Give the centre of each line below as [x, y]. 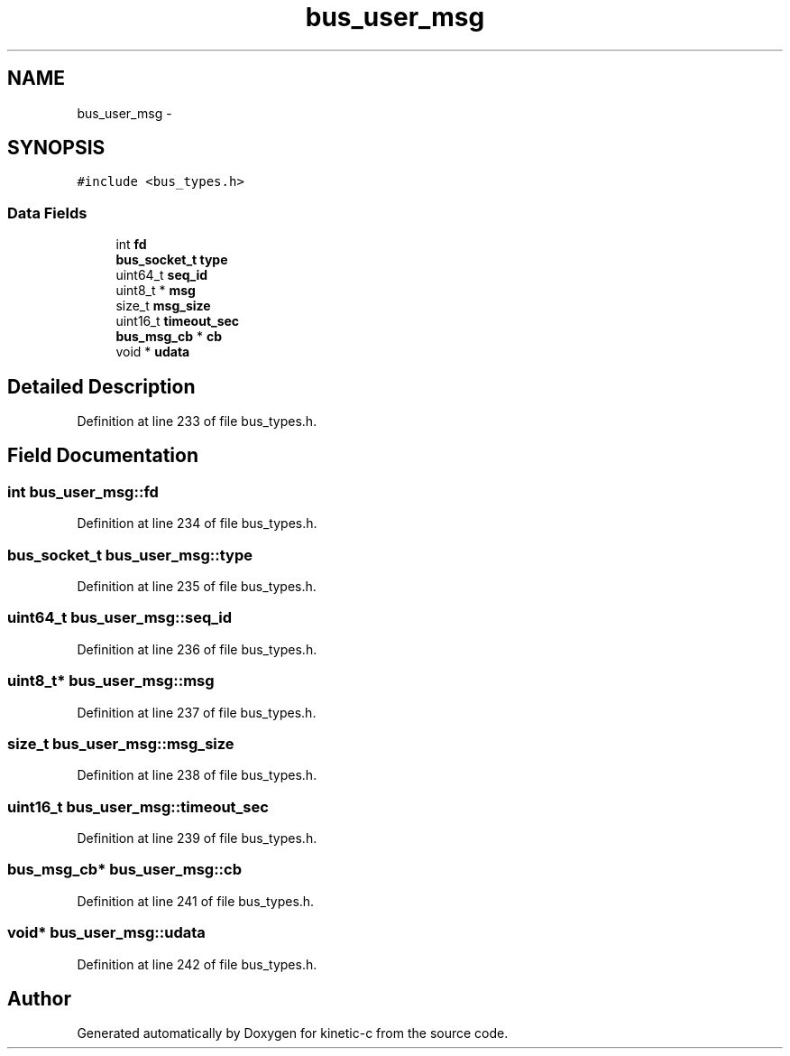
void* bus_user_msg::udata [106, 933]
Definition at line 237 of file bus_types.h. [197, 712]
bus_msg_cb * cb [169, 337]
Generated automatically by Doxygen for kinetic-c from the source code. [293, 1033]
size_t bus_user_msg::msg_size [121, 743]
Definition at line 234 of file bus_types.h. [197, 523]
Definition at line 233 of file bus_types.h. [197, 421]
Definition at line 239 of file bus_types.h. [197, 838]
